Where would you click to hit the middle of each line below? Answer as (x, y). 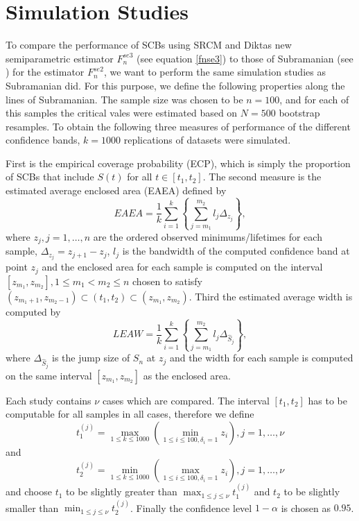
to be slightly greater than (122, 492)
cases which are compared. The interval (186, 400)
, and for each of (314, 99)
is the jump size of (91, 358)
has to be (328, 400)
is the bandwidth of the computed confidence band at (236, 251)
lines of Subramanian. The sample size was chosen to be (124, 99)
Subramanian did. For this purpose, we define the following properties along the (175, 85)
